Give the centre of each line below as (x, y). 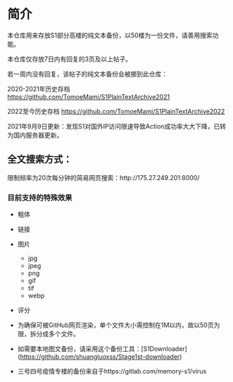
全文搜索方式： (40, 159)
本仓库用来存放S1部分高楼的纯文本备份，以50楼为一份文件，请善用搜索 (110, 35)
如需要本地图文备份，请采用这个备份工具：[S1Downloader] (102, 349)
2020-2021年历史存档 (39, 89)
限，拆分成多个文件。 (48, 334)
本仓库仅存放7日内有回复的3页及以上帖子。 (70, 59)
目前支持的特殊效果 (40, 198)
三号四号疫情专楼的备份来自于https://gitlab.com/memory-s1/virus (112, 371)
